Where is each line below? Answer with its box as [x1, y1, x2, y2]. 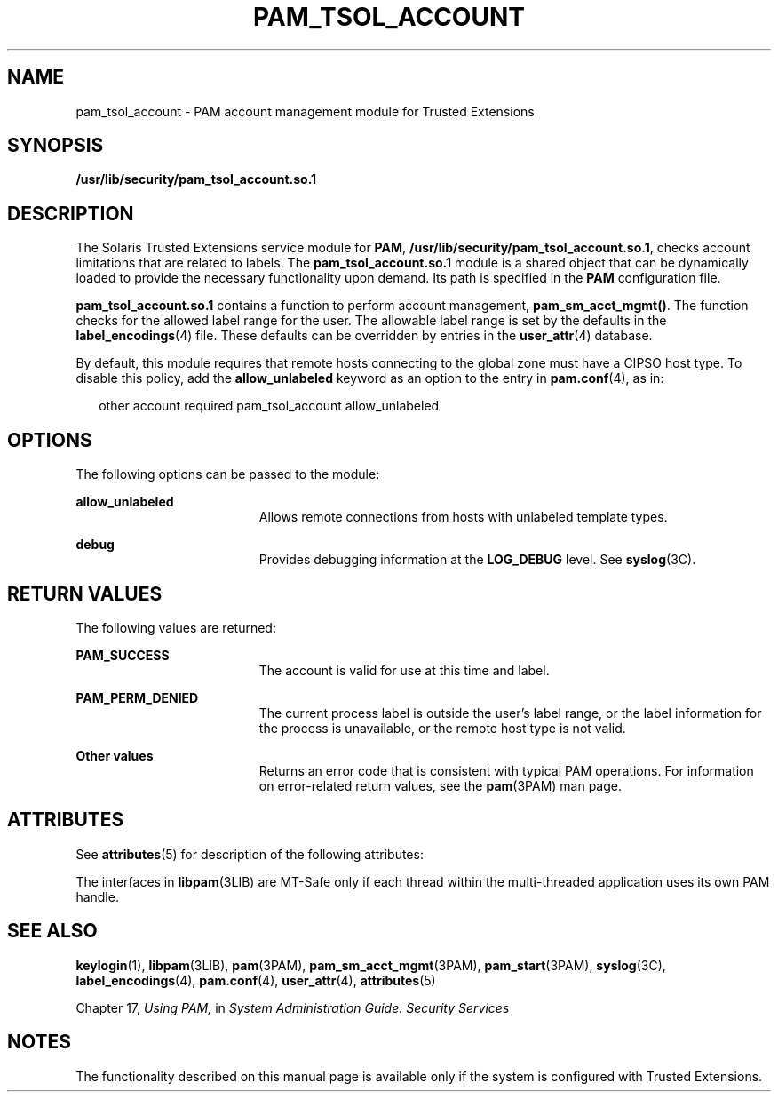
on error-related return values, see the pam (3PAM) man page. [258, 777, 623, 793]
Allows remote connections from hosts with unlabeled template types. [258, 509, 668, 525]
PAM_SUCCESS [75, 647, 170, 663]
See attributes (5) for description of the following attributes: [75, 846, 424, 862]
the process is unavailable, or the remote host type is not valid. [258, 720, 626, 736]
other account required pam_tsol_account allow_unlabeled [99, 398, 440, 414]
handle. [75, 888, 119, 904]
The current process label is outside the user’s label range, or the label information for [258, 705, 762, 721]
